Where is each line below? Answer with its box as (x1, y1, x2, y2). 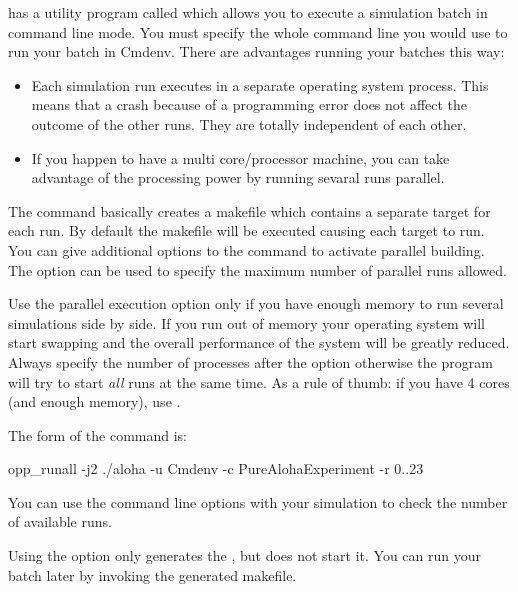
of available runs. (8, 511, 112, 532)
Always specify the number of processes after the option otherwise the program (8, 351, 493, 372)
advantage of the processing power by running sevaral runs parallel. (31, 167, 445, 188)
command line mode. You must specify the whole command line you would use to (8, 21, 508, 42)
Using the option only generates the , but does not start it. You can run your (8, 545, 481, 566)
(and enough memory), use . (8, 391, 181, 412)
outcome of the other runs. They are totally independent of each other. (31, 113, 467, 134)
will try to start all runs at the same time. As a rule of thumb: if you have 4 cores (8, 371, 510, 392)
